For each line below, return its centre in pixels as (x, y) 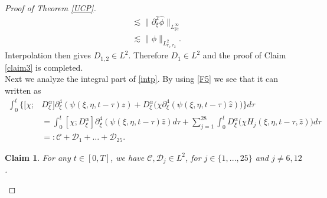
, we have (127, 157)
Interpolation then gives (48, 55)
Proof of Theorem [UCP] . (50, 8)
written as (23, 90)
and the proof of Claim (244, 55)
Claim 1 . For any (38, 157)
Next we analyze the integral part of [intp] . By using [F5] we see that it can (142, 79)
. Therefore (148, 55)
